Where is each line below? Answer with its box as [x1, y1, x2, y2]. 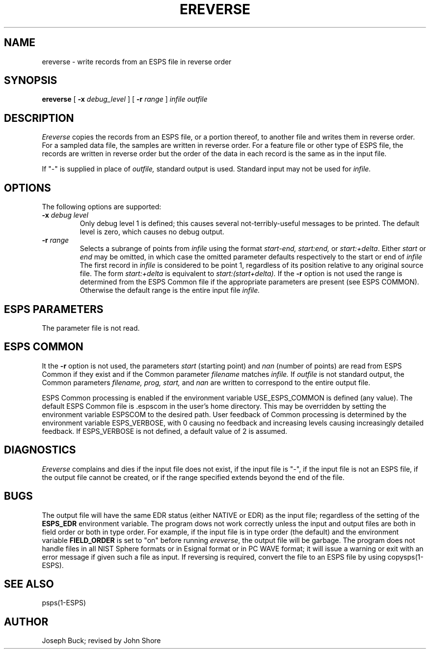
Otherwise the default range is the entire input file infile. [80, 286, 260, 295]
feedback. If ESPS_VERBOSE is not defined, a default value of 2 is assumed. [42, 426, 288, 435]
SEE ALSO [4, 577, 54, 590]
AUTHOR [4, 615, 49, 628]
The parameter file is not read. [42, 323, 140, 332]
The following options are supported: [42, 202, 161, 211]
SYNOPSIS [4, 74, 57, 87]
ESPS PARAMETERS [4, 303, 104, 315]
